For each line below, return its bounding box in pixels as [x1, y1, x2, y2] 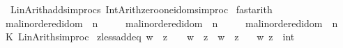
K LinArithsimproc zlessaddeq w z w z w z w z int [5, 29, 295, 44]
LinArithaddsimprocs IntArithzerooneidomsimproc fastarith [10, 2, 273, 16]
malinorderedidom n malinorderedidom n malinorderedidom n [5, 15, 338, 30]
